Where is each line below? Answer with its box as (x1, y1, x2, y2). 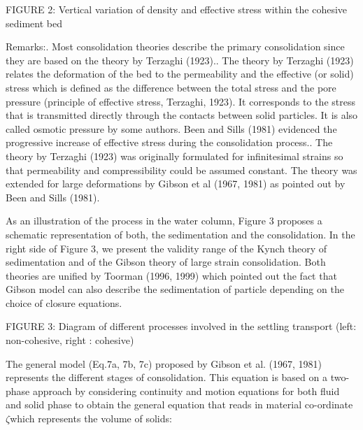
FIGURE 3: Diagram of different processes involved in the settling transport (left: (6, 319, 357, 334)
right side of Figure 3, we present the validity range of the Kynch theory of (6, 241, 327, 255)
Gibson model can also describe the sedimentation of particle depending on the (6, 282, 344, 296)
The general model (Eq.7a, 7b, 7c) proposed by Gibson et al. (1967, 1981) (6, 356, 322, 371)
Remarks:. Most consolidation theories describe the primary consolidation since (6, 39, 345, 54)
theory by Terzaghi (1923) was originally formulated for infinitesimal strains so (6, 148, 343, 163)
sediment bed (6, 15, 62, 30)
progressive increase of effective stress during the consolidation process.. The (6, 135, 333, 150)
